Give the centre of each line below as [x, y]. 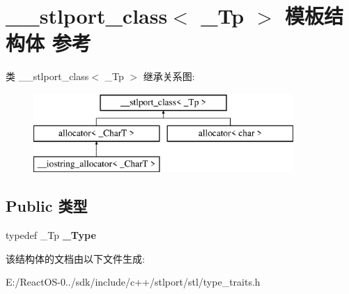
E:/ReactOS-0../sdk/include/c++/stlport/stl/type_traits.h [133, 282]
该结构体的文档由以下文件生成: [75, 258]
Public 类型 [47, 206]
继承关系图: [169, 76]
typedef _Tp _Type [51, 235]
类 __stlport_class [47, 76]
